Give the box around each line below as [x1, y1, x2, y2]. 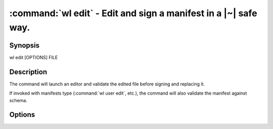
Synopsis [9, 41, 40, 50]
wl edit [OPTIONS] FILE [9, 54, 58, 60]
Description [9, 67, 48, 76]
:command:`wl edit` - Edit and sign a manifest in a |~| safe [9, 8, 257, 19]
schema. [9, 97, 27, 103]
